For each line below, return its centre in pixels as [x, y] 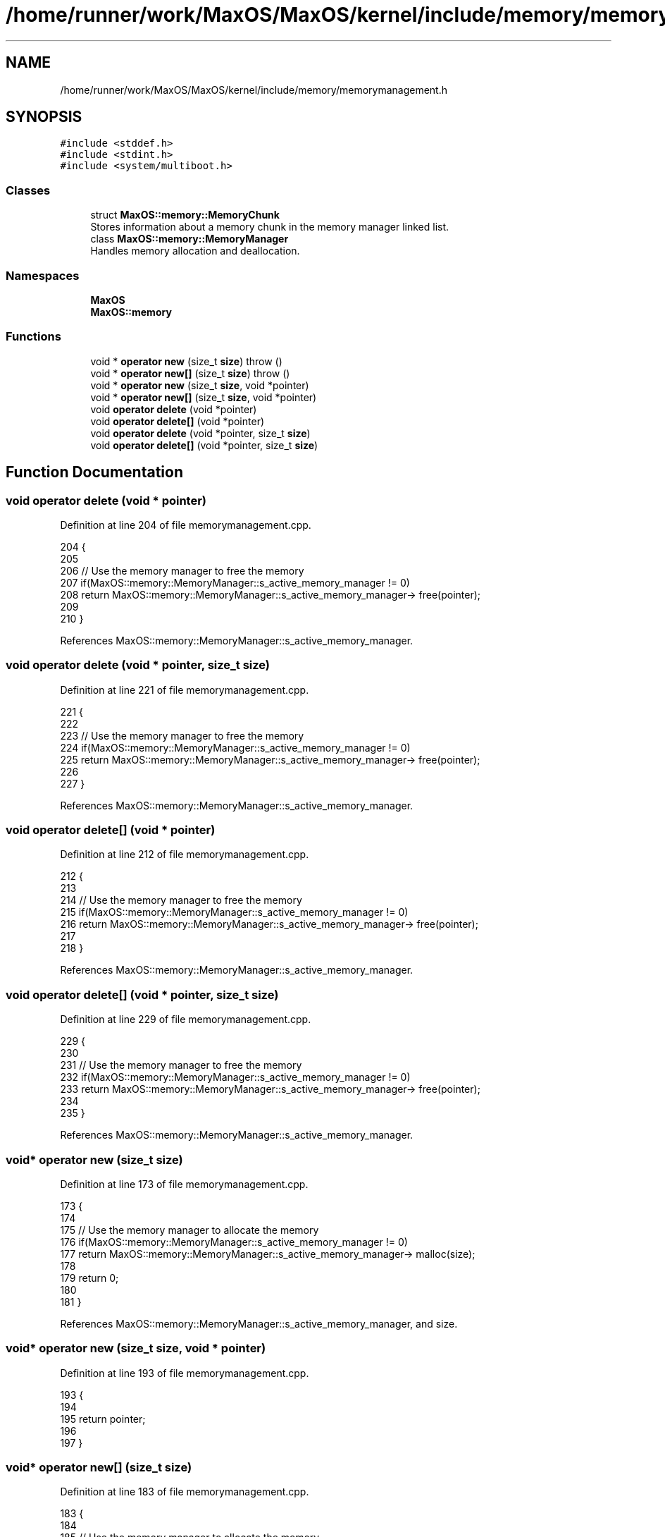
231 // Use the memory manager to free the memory [181, 1065]
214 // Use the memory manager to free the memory [181, 900]
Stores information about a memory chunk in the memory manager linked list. [270, 227]
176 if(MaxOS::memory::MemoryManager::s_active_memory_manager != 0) [234, 1242]
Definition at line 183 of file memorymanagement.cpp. [185, 1492]
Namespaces [43, 275]
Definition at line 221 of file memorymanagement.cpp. [185, 690]
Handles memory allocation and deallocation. [195, 251]
